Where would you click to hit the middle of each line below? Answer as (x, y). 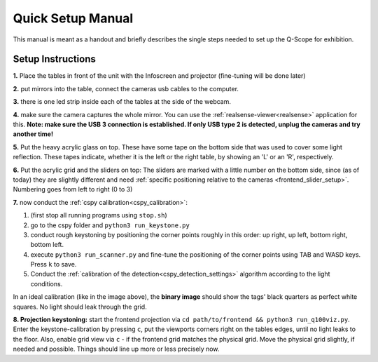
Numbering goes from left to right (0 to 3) (73, 189)
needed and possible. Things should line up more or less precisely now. (116, 349)
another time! (33, 134)
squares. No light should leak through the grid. (80, 307)
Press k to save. (54, 264)
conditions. (47, 283)
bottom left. (47, 245)
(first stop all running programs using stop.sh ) (99, 215)
